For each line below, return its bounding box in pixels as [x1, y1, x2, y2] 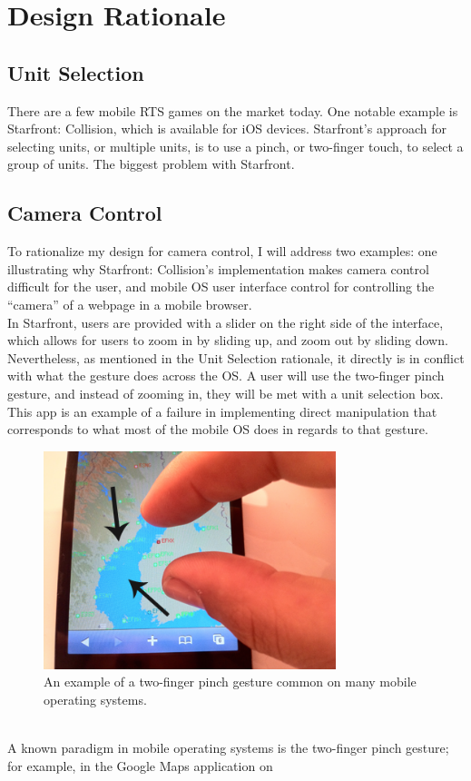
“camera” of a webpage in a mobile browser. [7, 294, 252, 313]
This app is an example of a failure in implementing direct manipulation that [7, 401, 437, 420]
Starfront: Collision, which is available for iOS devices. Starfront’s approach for [7, 119, 447, 138]
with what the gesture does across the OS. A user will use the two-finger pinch [7, 366, 445, 385]
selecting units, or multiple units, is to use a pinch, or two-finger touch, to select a [7, 136, 464, 155]
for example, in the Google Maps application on [7, 756, 273, 775]
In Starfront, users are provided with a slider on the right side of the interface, [7, 312, 444, 331]
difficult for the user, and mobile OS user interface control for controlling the [7, 277, 435, 296]
